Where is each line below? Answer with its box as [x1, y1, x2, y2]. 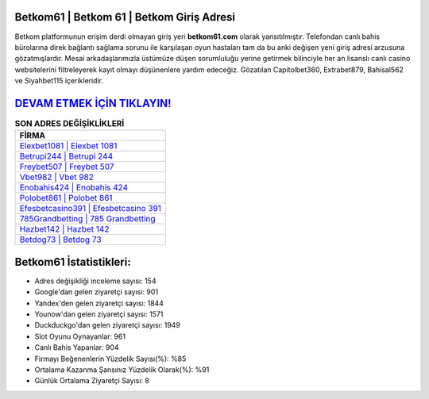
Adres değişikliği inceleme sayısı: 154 [34, 276, 157, 286]
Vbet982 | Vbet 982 [19, 171, 95, 182]
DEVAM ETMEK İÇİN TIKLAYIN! [14, 96, 172, 110]
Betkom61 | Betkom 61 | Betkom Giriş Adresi [14, 10, 236, 24]
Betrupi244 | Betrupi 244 [19, 151, 114, 162]
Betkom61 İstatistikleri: [14, 255, 131, 269]
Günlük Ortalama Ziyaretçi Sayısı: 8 [34, 376, 150, 386]
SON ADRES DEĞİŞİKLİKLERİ [14, 118, 125, 129]
